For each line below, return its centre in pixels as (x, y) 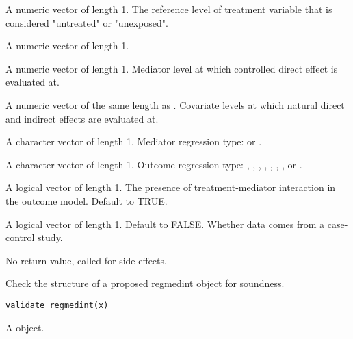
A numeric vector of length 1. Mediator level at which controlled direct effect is (172, 68)
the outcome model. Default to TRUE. (87, 200)
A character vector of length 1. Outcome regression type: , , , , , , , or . (154, 164)
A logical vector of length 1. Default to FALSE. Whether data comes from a (165, 224)
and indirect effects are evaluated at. (82, 118)
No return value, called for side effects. (86, 260)
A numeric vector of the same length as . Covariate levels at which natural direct (175, 104)
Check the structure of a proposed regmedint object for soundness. (145, 283)
